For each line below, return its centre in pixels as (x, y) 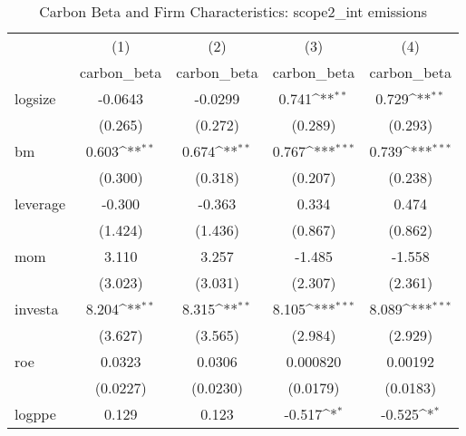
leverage (40, 203)
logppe (35, 414)
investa (37, 309)
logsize (35, 98)
